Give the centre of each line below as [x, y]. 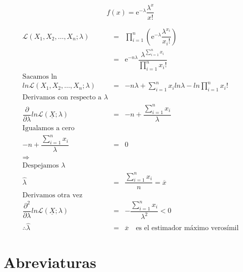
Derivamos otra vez [52, 196]
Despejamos [41, 166]
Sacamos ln [40, 76]
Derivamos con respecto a [62, 98]
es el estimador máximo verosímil [187, 228]
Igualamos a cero [48, 128]
